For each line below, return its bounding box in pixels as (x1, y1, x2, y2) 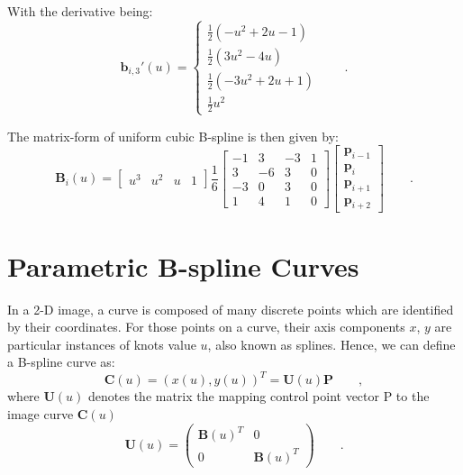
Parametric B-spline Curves (7, 247, 359, 284)
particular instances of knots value (7, 334, 196, 353)
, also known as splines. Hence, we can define (207, 334, 456, 353)
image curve (7, 405, 74, 424)
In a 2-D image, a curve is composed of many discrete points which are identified (7, 299, 454, 318)
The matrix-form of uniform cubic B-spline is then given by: (7, 126, 339, 145)
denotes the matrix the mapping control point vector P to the (88, 387, 430, 406)
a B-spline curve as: (7, 352, 115, 371)
